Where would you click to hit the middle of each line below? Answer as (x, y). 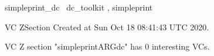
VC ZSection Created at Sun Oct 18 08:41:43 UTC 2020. (107, 27)
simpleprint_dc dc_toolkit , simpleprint (79, 7)
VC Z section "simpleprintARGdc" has (74, 46)
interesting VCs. (181, 46)
